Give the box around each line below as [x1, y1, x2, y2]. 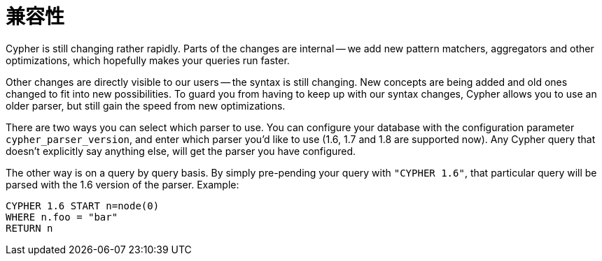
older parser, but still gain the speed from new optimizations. [6, 99, 286, 112]
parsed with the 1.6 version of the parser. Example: [6, 178, 239, 191]
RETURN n [6, 222, 53, 234]
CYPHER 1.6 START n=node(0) [6, 200, 160, 211]
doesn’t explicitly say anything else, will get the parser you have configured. [6, 144, 356, 157]
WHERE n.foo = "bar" [6, 211, 118, 223]
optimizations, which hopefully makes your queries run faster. [6, 54, 290, 66]
